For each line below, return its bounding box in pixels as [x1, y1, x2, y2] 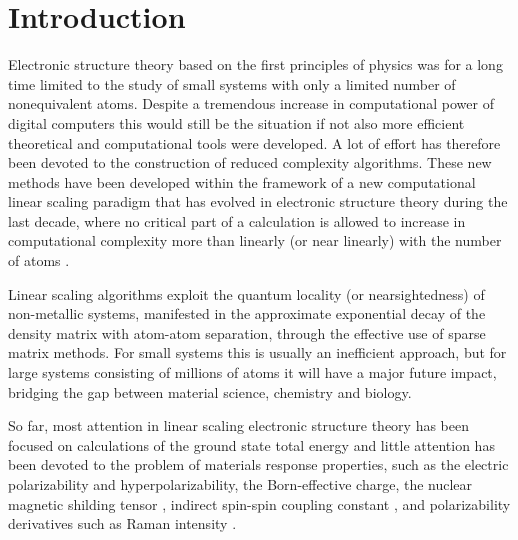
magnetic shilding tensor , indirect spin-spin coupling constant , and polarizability [8, 493, 511, 514]
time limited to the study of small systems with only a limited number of [8, 73, 456, 94]
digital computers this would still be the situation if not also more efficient [8, 112, 465, 133]
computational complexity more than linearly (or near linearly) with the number [8, 230, 502, 251]
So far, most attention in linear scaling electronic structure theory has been [8, 415, 469, 436]
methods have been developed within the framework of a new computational [8, 171, 476, 192]
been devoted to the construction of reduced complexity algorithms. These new [8, 152, 492, 173]
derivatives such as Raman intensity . [8, 513, 237, 534]
